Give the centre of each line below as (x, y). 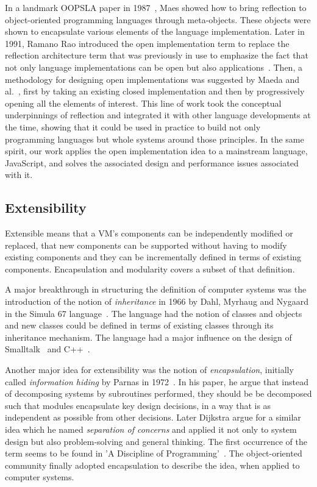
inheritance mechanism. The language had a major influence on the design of (148, 337)
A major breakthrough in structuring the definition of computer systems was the (156, 289)
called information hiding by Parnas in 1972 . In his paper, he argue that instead (157, 381)
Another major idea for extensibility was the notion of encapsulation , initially (149, 370)
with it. (19, 175)
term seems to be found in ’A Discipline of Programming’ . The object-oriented (154, 453)
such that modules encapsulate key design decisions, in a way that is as (138, 405)
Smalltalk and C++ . (48, 349)
